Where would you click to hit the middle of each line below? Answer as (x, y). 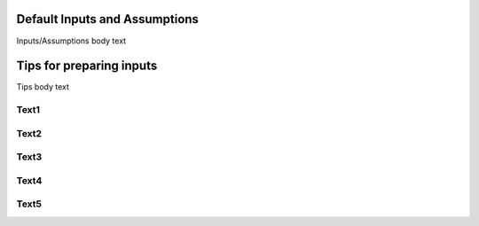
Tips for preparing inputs (87, 66)
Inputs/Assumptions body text (71, 41)
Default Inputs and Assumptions (108, 19)
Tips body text (43, 87)
